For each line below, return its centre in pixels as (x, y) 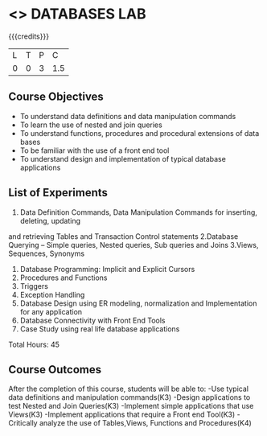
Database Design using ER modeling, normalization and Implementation (138, 303)
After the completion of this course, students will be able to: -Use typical (129, 389)
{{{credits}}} (29, 36)
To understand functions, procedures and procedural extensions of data (140, 133)
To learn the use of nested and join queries (91, 125)
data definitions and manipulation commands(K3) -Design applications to (129, 397)
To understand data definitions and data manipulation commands (128, 116)
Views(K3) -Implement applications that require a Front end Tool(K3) (122, 414)
